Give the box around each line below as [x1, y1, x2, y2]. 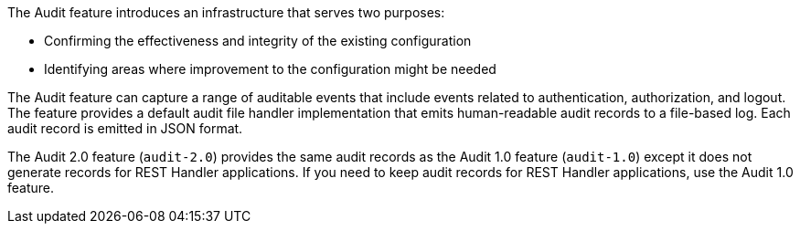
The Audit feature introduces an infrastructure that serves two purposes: [7, 5, 445, 20]
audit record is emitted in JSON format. [7, 121, 243, 136]
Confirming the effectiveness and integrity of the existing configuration [44, 33, 472, 48]
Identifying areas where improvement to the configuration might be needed [44, 61, 496, 77]
